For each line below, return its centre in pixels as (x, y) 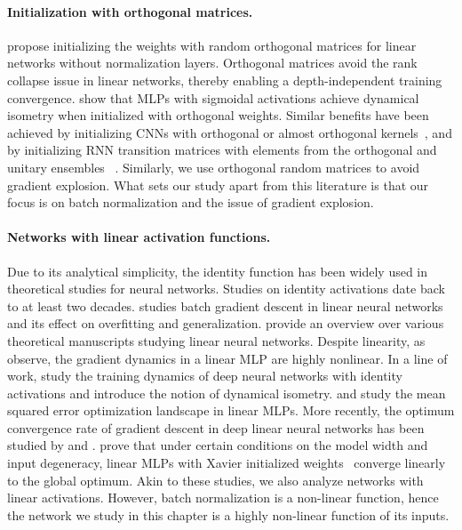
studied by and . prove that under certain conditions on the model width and (218, 445)
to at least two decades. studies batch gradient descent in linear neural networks (225, 305)
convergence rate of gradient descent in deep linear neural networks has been (216, 427)
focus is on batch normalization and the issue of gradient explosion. (191, 202)
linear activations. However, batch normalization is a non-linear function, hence (223, 498)
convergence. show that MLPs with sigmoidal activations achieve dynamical (213, 97)
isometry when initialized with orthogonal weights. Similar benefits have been (218, 115)
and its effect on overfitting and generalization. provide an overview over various (226, 323)
